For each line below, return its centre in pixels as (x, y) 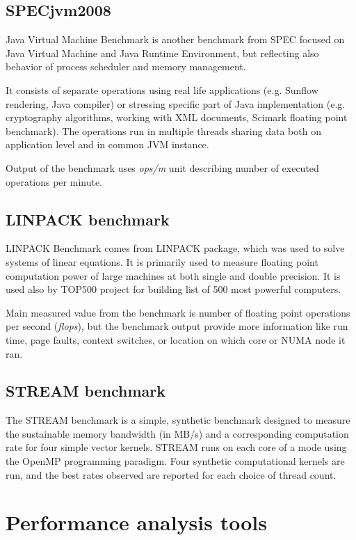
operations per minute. (54, 181)
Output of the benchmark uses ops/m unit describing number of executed (162, 167)
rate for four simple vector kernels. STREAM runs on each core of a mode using (176, 447)
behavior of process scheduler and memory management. (126, 66)
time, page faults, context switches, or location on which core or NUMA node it (176, 339)
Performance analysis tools (136, 522)
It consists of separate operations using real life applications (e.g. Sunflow (162, 89)
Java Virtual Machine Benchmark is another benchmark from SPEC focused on (175, 39)
